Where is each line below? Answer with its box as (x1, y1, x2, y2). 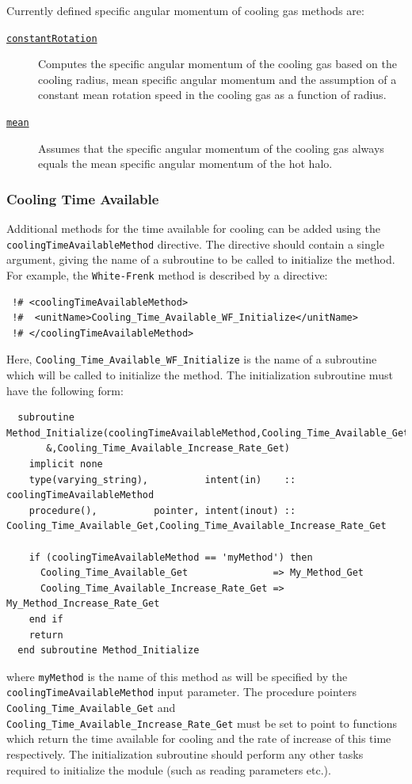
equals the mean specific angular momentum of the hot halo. (38, 155, 333, 172)
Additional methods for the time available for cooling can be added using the (6, 220, 380, 237)
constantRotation (6, 32, 97, 44)
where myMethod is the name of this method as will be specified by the (6, 668, 348, 684)
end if (29, 613, 63, 625)
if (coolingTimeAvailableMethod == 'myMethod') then (29, 551, 313, 563)
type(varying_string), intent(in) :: (29, 474, 296, 485)
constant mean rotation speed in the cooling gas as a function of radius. (38, 86, 387, 103)
